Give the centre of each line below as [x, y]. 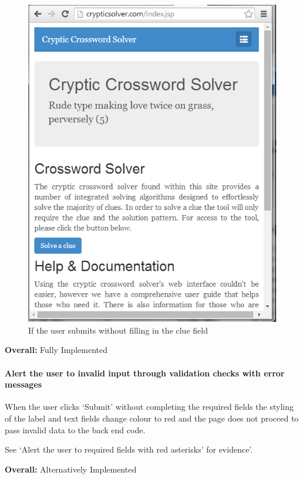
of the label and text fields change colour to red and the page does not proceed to [152, 418]
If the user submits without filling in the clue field [118, 330]
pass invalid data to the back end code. [75, 429]
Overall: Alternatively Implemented [71, 469]
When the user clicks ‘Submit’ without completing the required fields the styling [149, 407]
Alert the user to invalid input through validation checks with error [145, 373]
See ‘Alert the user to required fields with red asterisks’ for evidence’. [129, 449]
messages [23, 384]
